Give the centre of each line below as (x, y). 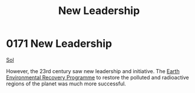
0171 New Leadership (59, 44)
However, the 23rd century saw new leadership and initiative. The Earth (93, 71)
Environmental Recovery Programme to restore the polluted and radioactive (98, 77)
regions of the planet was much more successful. (66, 84)
